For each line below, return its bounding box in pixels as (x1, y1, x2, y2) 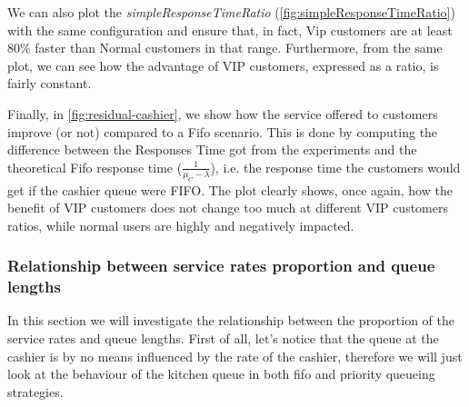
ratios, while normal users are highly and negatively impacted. (7, 215, 354, 234)
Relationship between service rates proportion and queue (7, 254, 435, 277)
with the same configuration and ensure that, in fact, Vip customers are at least (7, 20, 453, 39)
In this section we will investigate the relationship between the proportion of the (7, 311, 454, 330)
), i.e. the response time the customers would (210, 157, 461, 176)
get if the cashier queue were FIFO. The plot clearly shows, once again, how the (7, 180, 453, 199)
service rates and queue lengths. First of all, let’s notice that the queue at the (7, 329, 439, 348)
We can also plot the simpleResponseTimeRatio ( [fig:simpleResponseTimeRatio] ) (7, 3, 455, 21)
